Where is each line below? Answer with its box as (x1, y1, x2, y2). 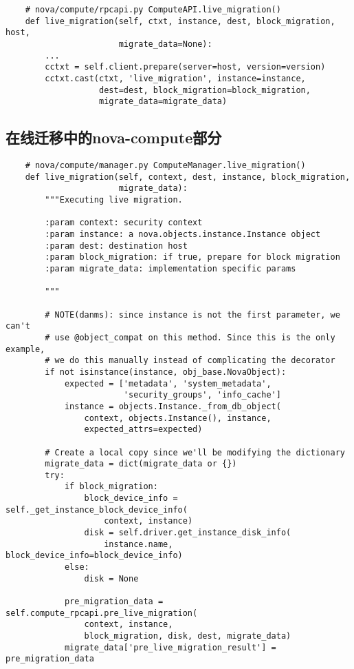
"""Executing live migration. (45, 195, 183, 205)
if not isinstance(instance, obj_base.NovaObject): (45, 367, 287, 377)
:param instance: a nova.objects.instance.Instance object (45, 229, 321, 240)
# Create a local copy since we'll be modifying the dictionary (45, 447, 345, 457)
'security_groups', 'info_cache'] (123, 390, 281, 400)
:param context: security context (45, 218, 203, 228)
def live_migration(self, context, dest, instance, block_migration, (25, 172, 351, 182)
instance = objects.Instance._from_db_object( (64, 401, 281, 411)
